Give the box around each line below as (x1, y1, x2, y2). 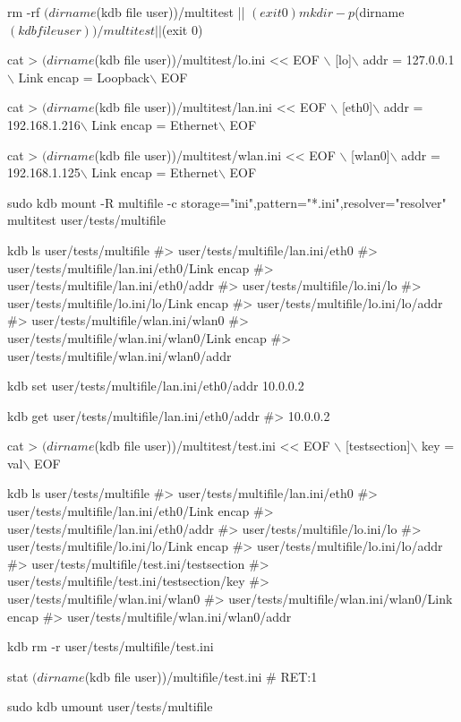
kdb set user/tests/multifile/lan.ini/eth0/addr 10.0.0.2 (7, 376, 304, 395)
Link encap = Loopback (18, 67, 150, 86)
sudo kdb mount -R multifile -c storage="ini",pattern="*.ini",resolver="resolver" (7, 193, 447, 211)
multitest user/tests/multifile (7, 211, 166, 229)
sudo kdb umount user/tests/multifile (7, 697, 213, 716)
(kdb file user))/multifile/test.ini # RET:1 (84, 666, 318, 685)
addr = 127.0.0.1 (363, 50, 455, 69)
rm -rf (7, 3, 40, 21)
